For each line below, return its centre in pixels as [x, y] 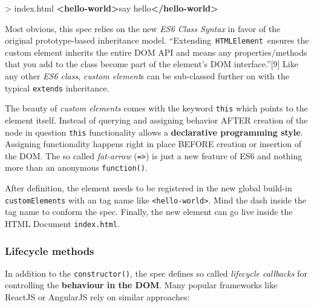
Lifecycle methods [50, 250]
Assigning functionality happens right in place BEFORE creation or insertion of [153, 144]
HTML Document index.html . [62, 223]
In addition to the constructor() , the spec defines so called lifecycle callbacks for [156, 273]
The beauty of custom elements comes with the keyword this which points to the [156, 108]
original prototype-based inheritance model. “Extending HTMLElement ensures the [157, 40]
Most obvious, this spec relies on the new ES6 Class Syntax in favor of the [143, 28]
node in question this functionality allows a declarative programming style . [154, 132]
